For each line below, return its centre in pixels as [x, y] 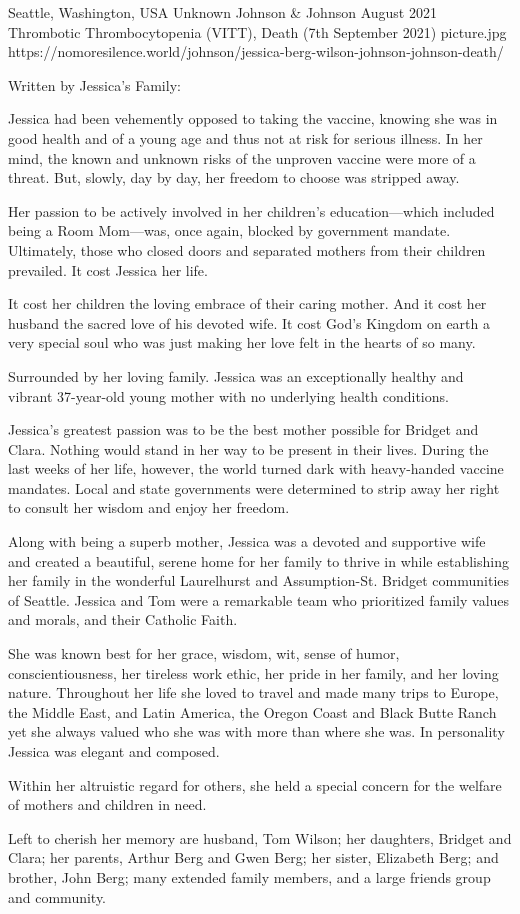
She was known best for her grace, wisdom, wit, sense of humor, [204, 653]
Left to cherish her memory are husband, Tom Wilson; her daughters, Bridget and [260, 837]
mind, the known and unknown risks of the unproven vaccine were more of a [242, 157]
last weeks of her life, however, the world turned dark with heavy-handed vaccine [256, 468]
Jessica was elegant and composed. [114, 751]
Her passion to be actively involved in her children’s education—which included [251, 210]
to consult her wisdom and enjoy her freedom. [149, 507]
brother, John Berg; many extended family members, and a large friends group [249, 876]
